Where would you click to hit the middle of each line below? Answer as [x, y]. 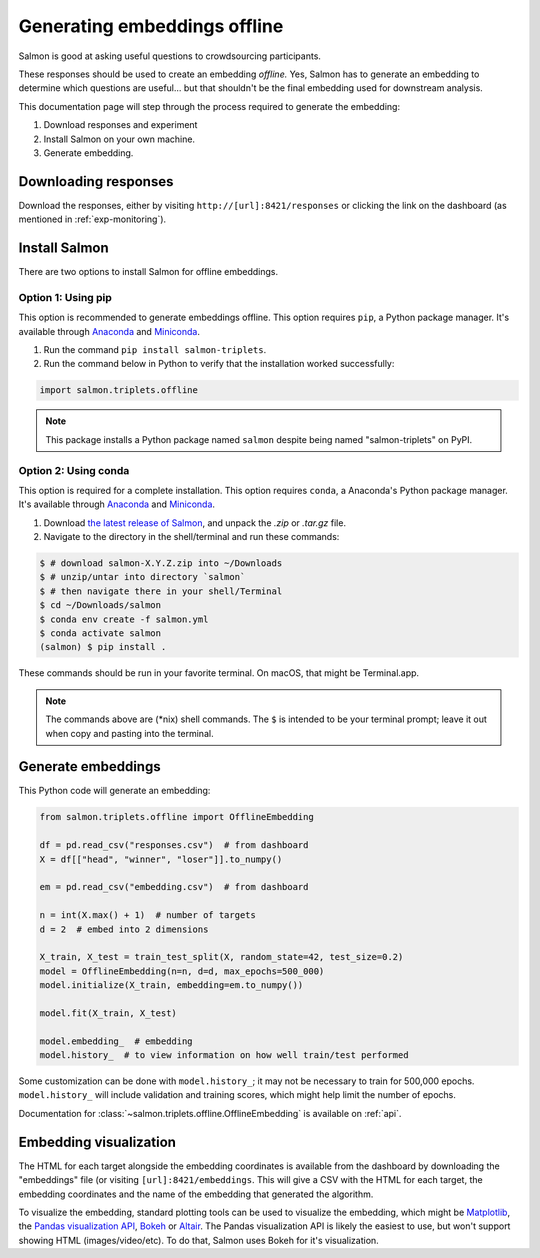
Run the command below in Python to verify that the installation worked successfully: [219, 364]
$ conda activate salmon [100, 633]
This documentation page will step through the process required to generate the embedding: [209, 106]
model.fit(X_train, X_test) [108, 1013]
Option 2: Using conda [74, 470]
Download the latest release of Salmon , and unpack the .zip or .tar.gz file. [195, 522]
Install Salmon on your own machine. [119, 139]
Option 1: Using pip [65, 297]
